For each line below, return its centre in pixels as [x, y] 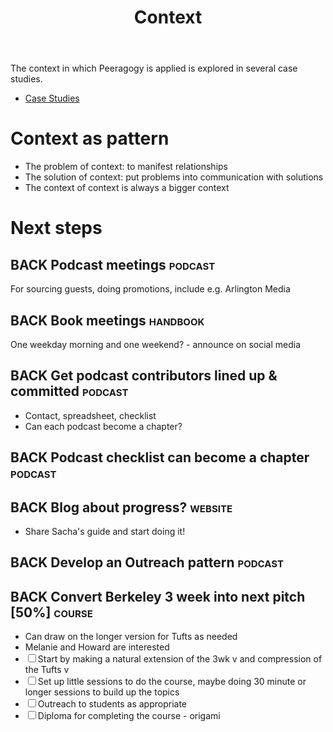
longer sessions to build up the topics [102, 692]
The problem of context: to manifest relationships [126, 167]
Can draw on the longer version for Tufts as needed [131, 637]
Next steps [56, 228]
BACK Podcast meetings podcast [113, 264]
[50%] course [51, 612]
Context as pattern [90, 138]
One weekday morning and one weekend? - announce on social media [156, 344]
